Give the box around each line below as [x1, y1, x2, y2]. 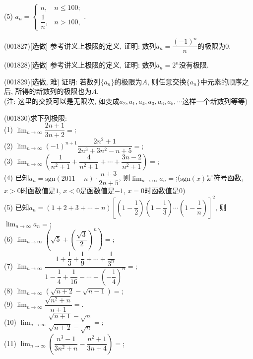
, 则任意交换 [147, 76, 187, 86]
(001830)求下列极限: [4, 112, 67, 123]
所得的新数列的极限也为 [15, 86, 92, 96]
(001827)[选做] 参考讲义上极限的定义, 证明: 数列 [4, 40, 156, 51]
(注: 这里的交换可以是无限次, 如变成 [4, 95, 120, 106]
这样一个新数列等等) [182, 95, 248, 106]
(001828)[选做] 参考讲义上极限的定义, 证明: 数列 [4, 60, 156, 70]
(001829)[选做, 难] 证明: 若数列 [4, 76, 101, 86]
